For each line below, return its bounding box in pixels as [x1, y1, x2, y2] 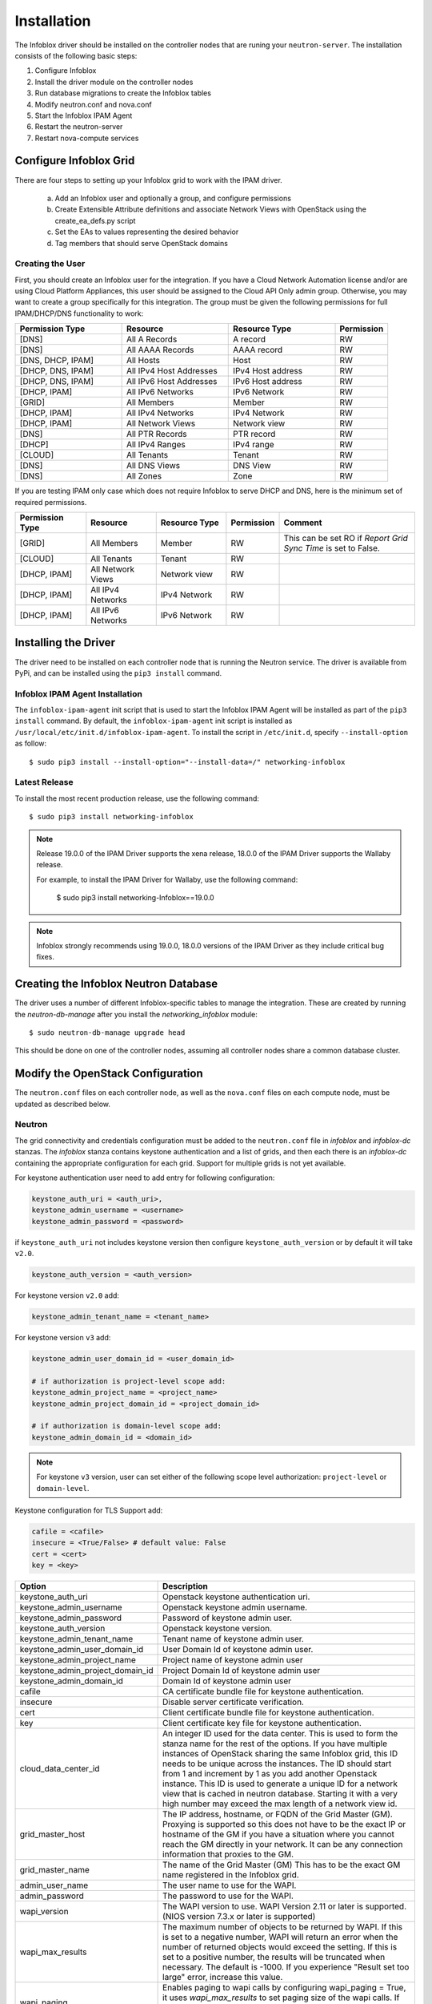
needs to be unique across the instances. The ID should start [162, 1758, 392, 1769]
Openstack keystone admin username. [162, 1602, 308, 1613]
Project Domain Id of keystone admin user [162, 1665, 320, 1676]
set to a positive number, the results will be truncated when [162, 1952, 386, 1963]
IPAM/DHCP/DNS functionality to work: [14, 309, 144, 318]
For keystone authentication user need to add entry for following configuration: [14, 1173, 275, 1182]
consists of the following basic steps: [14, 51, 138, 60]
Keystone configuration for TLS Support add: [14, 1505, 163, 1515]
